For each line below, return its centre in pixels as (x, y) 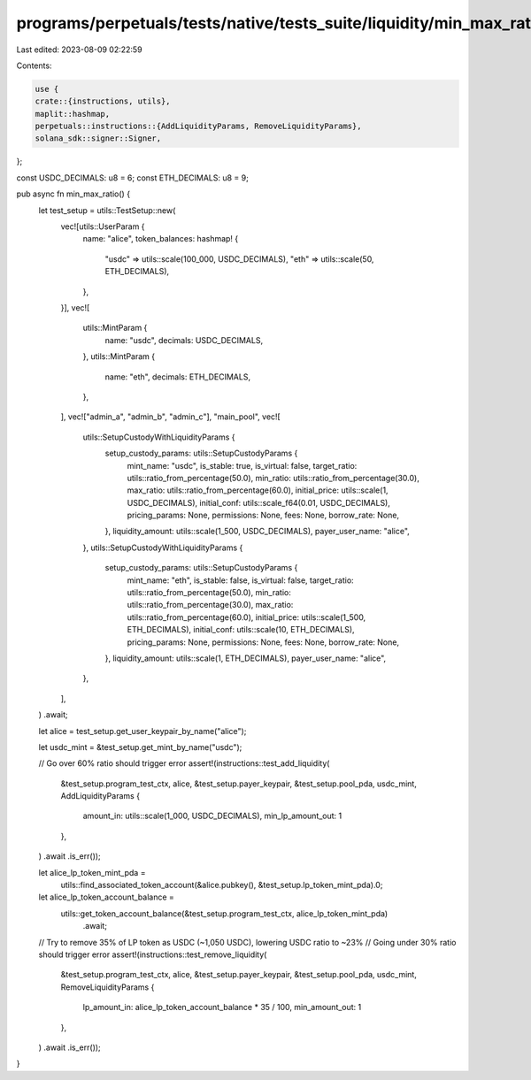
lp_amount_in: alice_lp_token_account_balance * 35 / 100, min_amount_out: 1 (222, 1007)
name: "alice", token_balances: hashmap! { (161, 239)
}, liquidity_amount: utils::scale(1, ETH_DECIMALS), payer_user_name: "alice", (246, 658)
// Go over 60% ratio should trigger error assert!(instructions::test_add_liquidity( (184, 763)
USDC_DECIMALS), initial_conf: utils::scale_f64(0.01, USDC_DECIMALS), (259, 502)
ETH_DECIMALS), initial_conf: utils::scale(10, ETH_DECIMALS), (241, 630)
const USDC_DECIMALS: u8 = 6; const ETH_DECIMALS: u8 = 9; (133, 178)
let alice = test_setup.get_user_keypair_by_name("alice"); (142, 731)
